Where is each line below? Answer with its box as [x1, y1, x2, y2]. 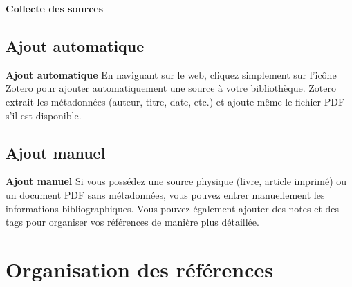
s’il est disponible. [6, 108, 82, 122]
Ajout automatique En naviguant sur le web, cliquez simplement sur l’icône [6, 67, 337, 81]
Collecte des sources [6, 1, 104, 15]
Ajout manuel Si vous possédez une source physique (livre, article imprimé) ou [6, 174, 347, 188]
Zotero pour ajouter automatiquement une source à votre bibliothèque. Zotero [6, 81, 336, 95]
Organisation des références [6, 255, 273, 283]
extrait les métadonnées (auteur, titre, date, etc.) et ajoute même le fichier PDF [6, 94, 345, 108]
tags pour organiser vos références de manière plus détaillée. [6, 215, 259, 229]
